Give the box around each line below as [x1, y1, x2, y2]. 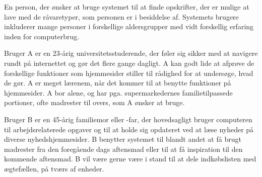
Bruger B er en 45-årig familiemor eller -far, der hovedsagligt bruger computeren [4, 114, 252, 124]
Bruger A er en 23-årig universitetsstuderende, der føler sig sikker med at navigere [4, 48, 258, 58]
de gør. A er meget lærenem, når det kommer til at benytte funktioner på [4, 77, 231, 88]
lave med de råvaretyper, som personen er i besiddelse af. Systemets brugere [4, 11, 239, 22]
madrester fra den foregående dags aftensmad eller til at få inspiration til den [4, 143, 243, 154]
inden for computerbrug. [4, 31, 80, 41]
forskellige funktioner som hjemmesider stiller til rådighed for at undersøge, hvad [4, 67, 253, 78]
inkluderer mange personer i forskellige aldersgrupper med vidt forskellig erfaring [4, 21, 254, 32]
